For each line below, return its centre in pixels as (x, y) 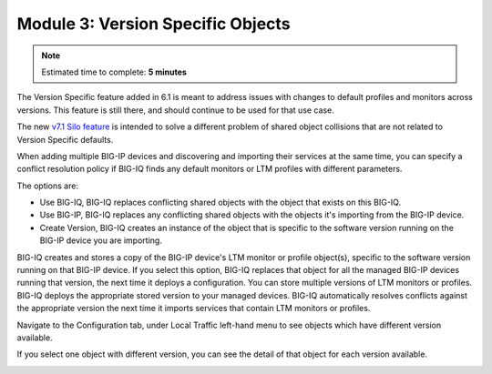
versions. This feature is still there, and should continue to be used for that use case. (175, 110)
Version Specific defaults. (65, 139)
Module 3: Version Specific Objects (154, 24)
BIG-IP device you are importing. (101, 240)
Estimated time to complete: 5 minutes (114, 72)
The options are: (48, 186)
